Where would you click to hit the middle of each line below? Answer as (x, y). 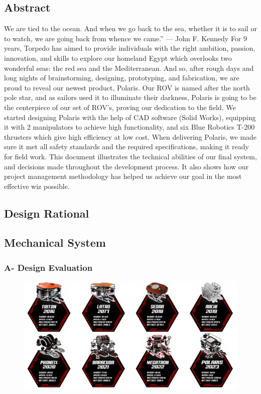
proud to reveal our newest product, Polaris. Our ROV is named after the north (127, 87)
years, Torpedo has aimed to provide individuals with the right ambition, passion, (130, 48)
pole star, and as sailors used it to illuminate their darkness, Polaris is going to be (130, 97)
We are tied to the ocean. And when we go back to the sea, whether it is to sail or (130, 28)
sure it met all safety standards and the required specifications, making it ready (126, 146)
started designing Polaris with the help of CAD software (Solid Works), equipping (130, 117)
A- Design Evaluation (48, 267)
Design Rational (47, 213)
